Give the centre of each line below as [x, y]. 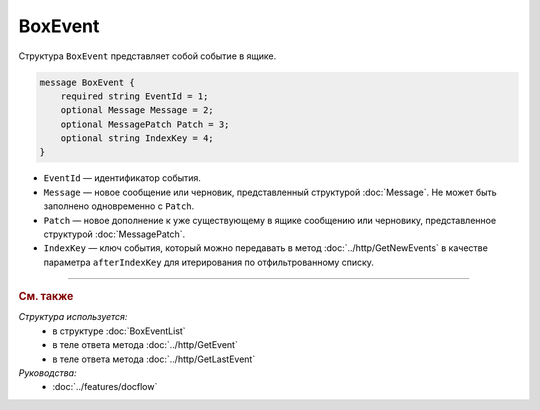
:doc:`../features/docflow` [105, 387]
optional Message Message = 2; [137, 110]
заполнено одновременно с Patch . [119, 206]
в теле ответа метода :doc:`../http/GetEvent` [145, 345]
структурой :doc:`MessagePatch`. [114, 234]
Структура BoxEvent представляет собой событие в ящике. [147, 56]
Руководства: [47, 373]
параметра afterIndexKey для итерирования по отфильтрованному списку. [209, 262]
